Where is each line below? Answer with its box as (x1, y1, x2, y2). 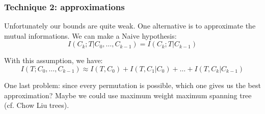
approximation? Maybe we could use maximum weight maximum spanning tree (4, 90, 252, 100)
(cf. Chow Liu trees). (4, 100, 69, 110)
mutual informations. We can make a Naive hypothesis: (4, 30, 177, 41)
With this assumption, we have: (4, 55, 103, 66)
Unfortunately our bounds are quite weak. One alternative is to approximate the (4, 20, 256, 31)
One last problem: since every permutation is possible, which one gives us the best (4, 80, 261, 90)
